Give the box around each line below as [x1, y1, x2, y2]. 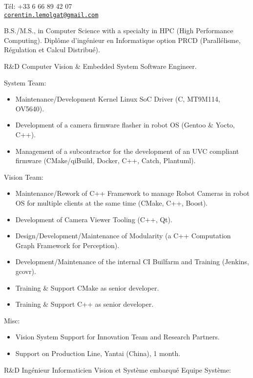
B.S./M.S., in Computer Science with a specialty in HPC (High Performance [4, 25, 233, 36]
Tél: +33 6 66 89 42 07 [4, 1, 72, 11]
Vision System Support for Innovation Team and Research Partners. [15, 332, 220, 342]
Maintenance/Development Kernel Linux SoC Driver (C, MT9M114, [15, 94, 220, 104]
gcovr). [15, 266, 36, 276]
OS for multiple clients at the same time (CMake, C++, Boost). [15, 197, 208, 208]
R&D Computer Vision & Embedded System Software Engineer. [4, 61, 197, 71]
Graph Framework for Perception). [15, 240, 120, 250]
